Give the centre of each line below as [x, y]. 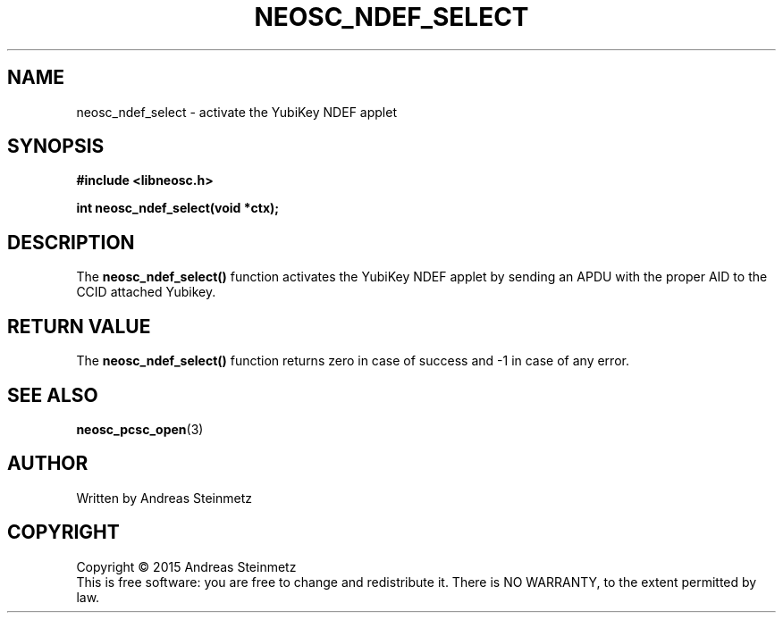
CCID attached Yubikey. [146, 292]
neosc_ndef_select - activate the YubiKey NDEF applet [236, 112]
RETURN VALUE [79, 326]
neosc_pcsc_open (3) [140, 429]
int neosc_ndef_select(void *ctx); [178, 208]
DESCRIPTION [71, 242]
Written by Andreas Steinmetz [164, 498]
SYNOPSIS [56, 147]
